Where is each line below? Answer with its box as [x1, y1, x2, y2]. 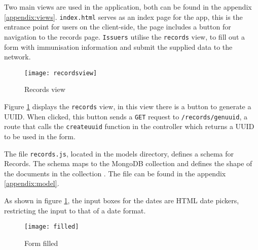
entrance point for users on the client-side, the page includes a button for [4, 21, 231, 32]
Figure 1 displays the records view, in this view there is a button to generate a [4, 101, 251, 111]
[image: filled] [24, 223, 79, 231]
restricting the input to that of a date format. [4, 205, 146, 215]
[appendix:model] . [4, 178, 59, 189]
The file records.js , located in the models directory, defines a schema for [4, 148, 234, 159]
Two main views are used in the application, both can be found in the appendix [4, 2, 252, 12]
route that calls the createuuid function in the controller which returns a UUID [4, 121, 254, 132]
